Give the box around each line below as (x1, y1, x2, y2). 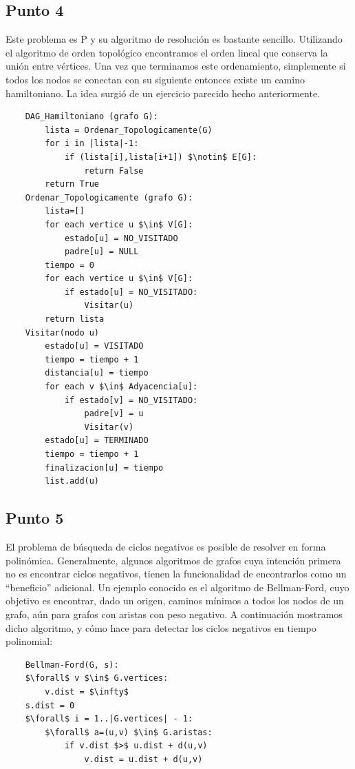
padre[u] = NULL (64, 247, 139, 257)
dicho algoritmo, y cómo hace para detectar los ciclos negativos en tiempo (6, 620, 316, 635)
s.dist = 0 (25, 700, 75, 710)
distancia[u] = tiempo (45, 368, 149, 378)
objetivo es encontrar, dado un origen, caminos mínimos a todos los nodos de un (6, 593, 344, 608)
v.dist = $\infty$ (45, 686, 129, 697)
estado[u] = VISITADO (45, 341, 144, 351)
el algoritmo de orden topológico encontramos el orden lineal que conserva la (6, 45, 328, 59)
